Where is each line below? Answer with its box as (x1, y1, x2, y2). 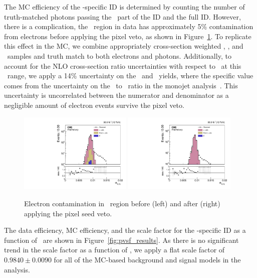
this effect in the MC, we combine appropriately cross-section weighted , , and (4, 41, 243, 51)
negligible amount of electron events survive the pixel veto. (4, 99, 184, 110)
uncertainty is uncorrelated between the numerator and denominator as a (4, 90, 229, 100)
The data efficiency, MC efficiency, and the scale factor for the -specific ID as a (4, 225, 246, 235)
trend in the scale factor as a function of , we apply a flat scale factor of (4, 244, 225, 255)
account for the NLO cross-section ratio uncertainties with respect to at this (4, 60, 241, 71)
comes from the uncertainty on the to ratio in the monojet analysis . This (4, 80, 238, 90)
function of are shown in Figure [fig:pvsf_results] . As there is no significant (4, 234, 239, 245)
